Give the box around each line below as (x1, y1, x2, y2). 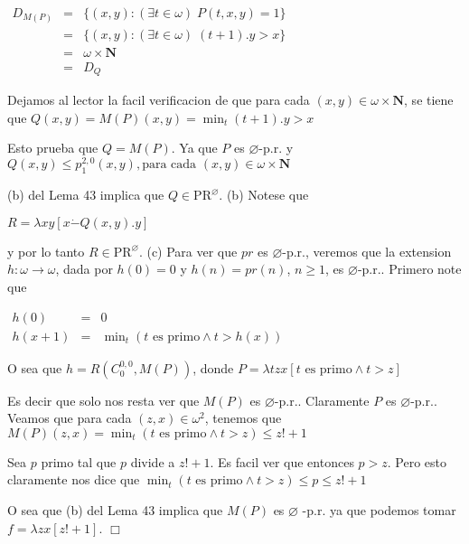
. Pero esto (387, 452, 447, 471)
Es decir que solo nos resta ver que (7, 390, 200, 409)
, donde (192, 358, 234, 377)
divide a (130, 452, 175, 471)
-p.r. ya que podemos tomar (302, 500, 456, 519)
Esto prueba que (7, 138, 98, 157)
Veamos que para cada (7, 408, 132, 427)
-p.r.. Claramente (274, 390, 370, 409)
